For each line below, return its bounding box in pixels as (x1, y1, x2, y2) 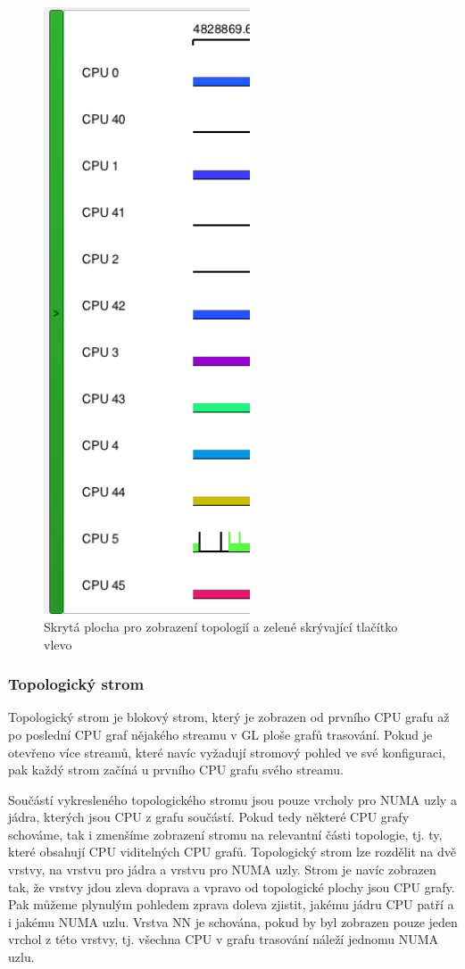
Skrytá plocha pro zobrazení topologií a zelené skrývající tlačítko (44, 617, 398, 635)
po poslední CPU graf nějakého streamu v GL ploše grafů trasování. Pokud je (8, 725, 433, 743)
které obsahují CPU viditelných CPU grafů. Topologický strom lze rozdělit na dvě (8, 842, 456, 861)
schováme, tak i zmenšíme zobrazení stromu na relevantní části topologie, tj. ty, (8, 824, 443, 843)
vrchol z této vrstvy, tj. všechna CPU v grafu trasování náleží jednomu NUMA (8, 930, 439, 948)
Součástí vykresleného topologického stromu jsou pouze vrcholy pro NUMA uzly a (8, 790, 457, 808)
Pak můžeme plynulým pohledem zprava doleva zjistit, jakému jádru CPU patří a (8, 895, 454, 914)
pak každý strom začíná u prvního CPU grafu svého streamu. (8, 760, 344, 779)
